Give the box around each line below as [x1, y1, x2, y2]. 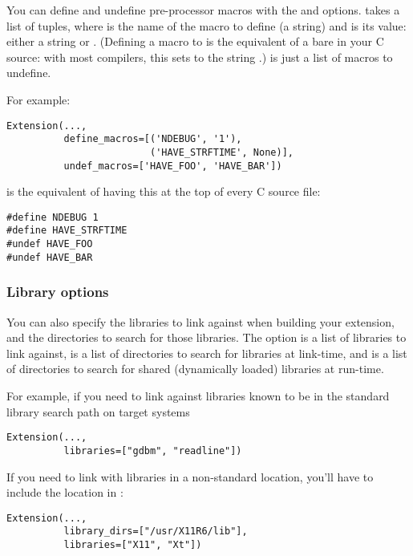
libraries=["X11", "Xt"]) [63, 539, 202, 550]
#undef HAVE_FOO [6, 238, 93, 250]
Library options [6, 282, 109, 302]
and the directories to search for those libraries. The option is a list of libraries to [6, 329, 407, 346]
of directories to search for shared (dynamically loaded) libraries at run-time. [6, 360, 384, 377]
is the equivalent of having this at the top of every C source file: [6, 183, 321, 200]
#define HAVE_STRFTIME [6, 225, 128, 237]
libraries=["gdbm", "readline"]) [63, 444, 242, 457]
